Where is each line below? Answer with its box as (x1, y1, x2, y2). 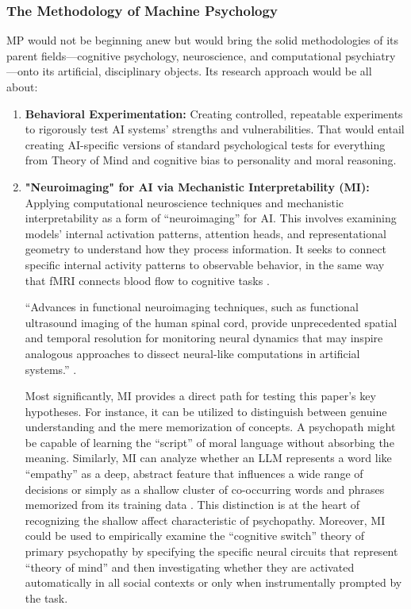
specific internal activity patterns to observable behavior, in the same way (25, 256, 385, 272)
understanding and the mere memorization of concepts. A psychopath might (25, 418, 396, 435)
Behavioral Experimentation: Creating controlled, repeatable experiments (25, 105, 403, 121)
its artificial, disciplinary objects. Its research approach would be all (42, 63, 372, 79)
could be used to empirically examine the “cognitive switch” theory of (25, 527, 365, 544)
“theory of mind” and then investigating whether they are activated (25, 558, 355, 575)
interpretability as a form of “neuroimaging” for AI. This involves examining (25, 210, 397, 226)
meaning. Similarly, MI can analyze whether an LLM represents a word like (25, 449, 392, 466)
